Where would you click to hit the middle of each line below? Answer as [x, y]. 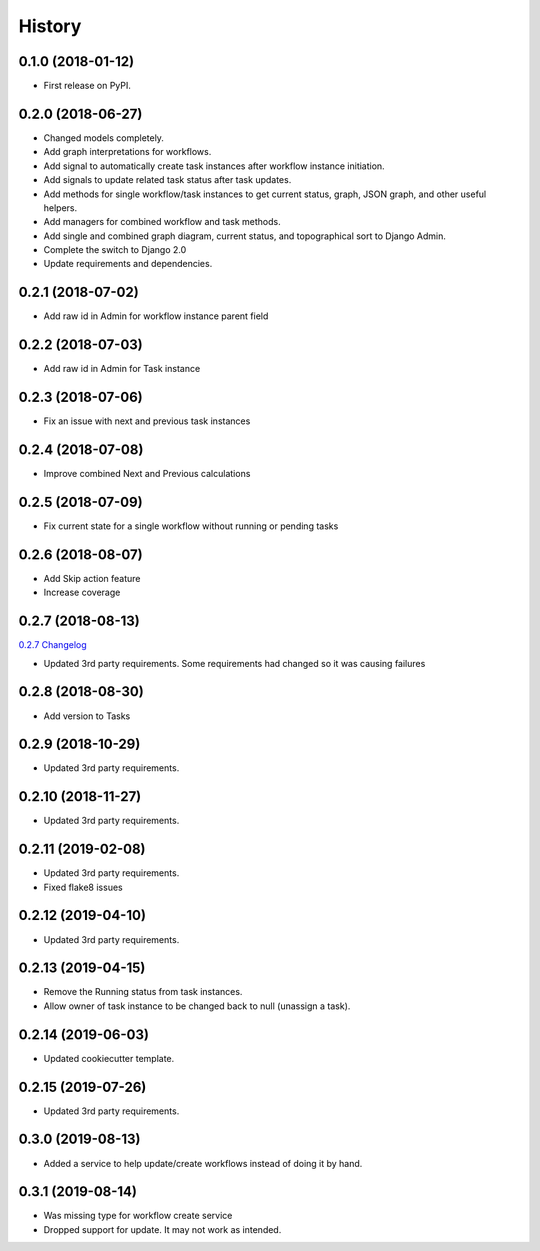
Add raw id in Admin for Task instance [122, 369]
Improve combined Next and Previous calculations [147, 474]
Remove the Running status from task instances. [143, 992]
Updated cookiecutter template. [109, 1058]
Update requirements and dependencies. [128, 264]
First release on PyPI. [87, 86]
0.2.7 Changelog [52, 645]
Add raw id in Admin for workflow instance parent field [156, 316]
